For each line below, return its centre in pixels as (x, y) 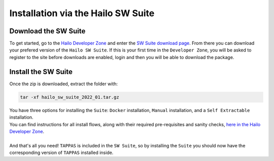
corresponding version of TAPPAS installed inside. (61, 153)
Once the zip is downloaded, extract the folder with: (64, 84)
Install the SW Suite (41, 71)
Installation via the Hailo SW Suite (82, 13)
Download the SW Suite (47, 31)
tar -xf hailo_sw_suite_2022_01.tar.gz (70, 97)
